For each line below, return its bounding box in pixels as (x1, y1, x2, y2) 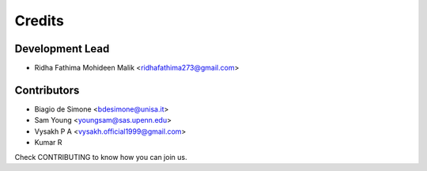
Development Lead (14, 42, 110, 55)
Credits (14, 12, 65, 29)
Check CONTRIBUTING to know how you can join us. (14, 152, 187, 161)
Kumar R (34, 138, 62, 147)
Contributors (14, 83, 80, 97)
